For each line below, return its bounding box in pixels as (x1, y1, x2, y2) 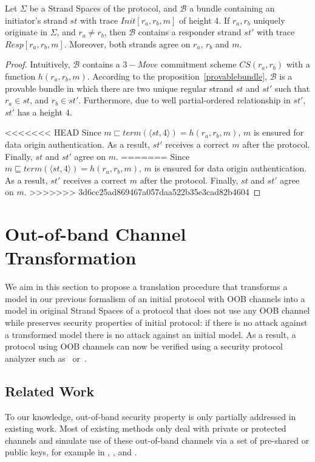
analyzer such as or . (5, 351, 87, 364)
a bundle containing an (189, 2, 275, 14)
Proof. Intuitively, (5, 58, 70, 71)
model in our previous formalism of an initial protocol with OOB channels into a (5, 292, 305, 305)
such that (274, 81, 310, 94)
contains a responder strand (138, 26, 242, 38)
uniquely (253, 13, 285, 26)
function (5, 69, 36, 82)
